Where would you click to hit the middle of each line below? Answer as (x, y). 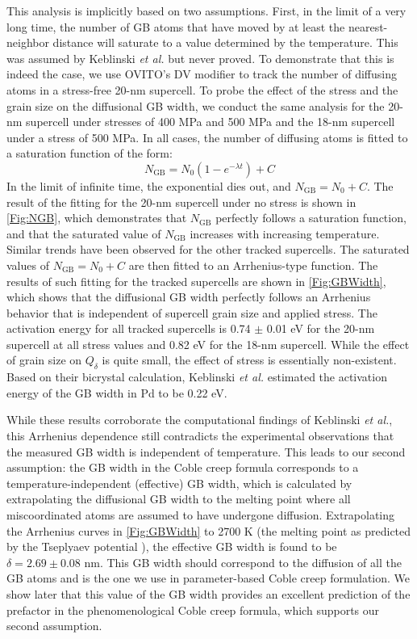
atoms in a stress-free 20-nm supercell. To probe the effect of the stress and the (202, 89)
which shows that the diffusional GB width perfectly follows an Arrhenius (189, 297)
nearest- (368, 26)
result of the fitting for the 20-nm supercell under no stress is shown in (181, 202)
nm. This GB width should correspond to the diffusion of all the (243, 562)
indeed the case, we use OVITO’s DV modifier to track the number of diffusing (202, 74)
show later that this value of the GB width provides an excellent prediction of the (208, 593)
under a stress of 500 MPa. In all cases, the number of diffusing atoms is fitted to (207, 137)
